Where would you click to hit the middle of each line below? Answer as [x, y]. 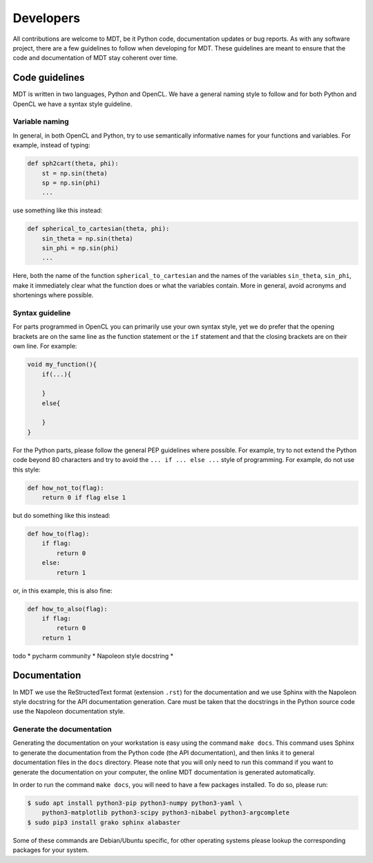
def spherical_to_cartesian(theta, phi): [98, 229]
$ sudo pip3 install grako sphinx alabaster [104, 822]
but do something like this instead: [61, 515]
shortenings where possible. [53, 295]
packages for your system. [51, 850]
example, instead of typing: [51, 145]
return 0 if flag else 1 [84, 498]
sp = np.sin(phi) [71, 183]
